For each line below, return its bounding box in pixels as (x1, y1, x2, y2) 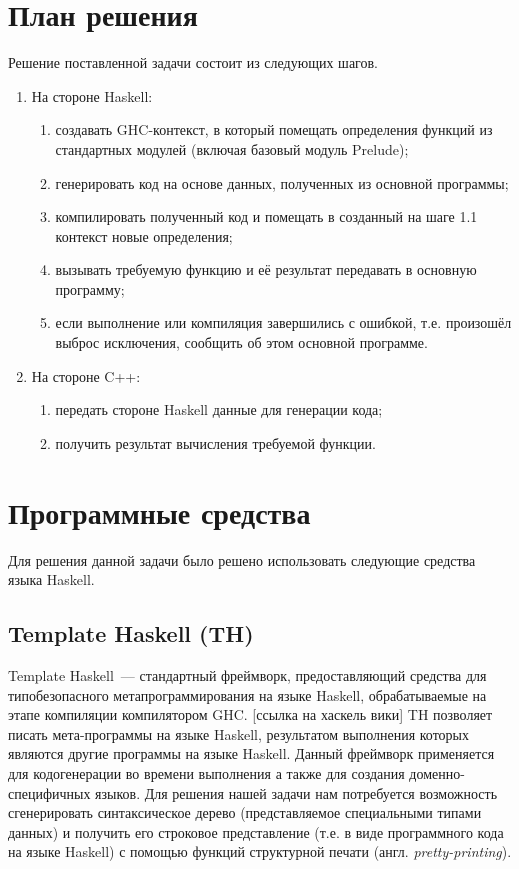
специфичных (8, 782, 91, 803)
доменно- (409, 762, 465, 783)
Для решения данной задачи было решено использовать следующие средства (8, 549, 476, 570)
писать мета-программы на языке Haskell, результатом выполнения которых (8, 723, 470, 744)
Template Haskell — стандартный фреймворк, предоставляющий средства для (8, 664, 487, 685)
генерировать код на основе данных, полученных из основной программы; (55, 172, 509, 193)
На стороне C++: (31, 365, 141, 386)
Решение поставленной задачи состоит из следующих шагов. (8, 52, 379, 73)
